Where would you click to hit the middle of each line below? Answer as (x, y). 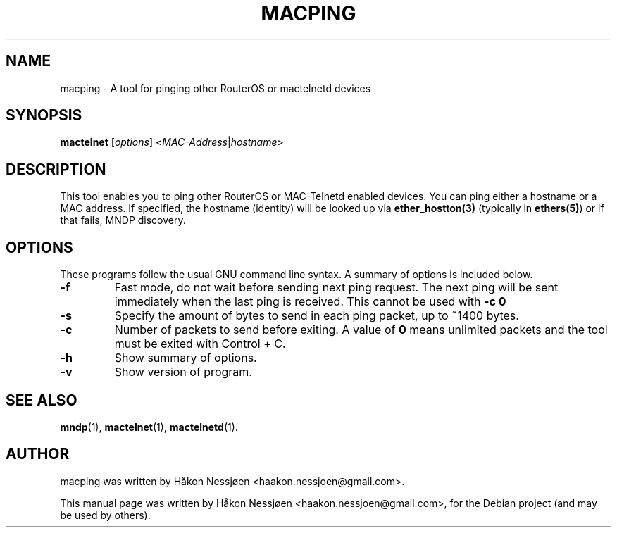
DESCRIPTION (56, 169)
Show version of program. (183, 372)
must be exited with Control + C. (200, 344)
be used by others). (105, 515)
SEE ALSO (42, 400)
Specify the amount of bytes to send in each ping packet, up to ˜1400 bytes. (317, 316)
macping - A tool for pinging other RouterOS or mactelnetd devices (216, 88)
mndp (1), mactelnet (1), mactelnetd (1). (149, 427)
